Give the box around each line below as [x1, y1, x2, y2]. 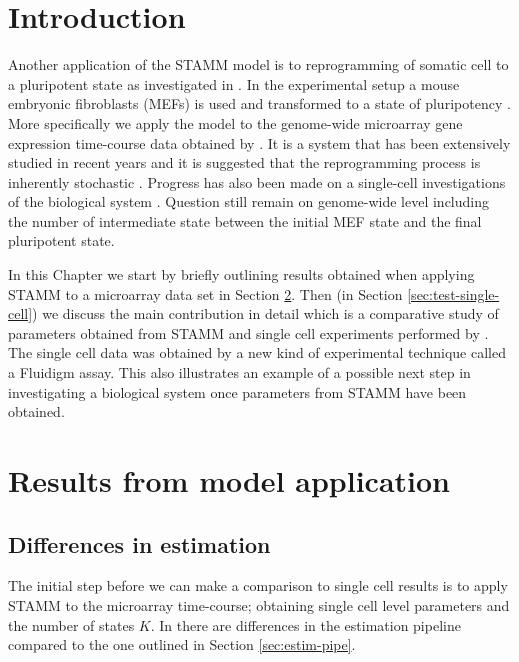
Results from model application [8, 460, 450, 500]
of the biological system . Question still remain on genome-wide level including [8, 191, 490, 212]
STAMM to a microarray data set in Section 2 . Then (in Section [8, 283, 403, 304]
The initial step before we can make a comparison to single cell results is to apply [8, 575, 508, 596]
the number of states [8, 614, 135, 635]
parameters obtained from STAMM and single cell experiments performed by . [8, 322, 489, 343]
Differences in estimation [8, 528, 271, 559]
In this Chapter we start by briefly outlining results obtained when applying [8, 264, 475, 285]
